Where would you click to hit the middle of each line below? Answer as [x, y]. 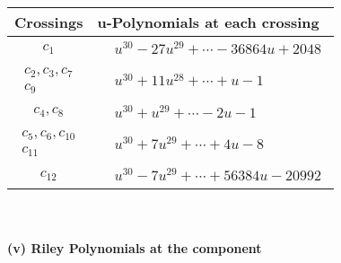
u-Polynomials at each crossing [208, 22]
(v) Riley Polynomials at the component [135, 247]
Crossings [49, 22]
